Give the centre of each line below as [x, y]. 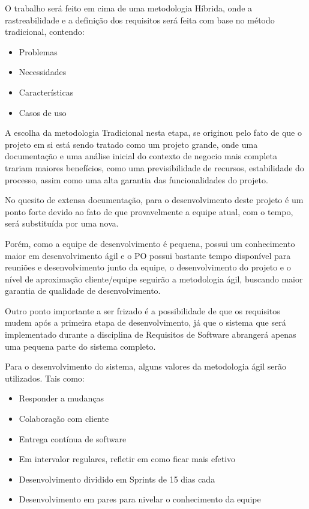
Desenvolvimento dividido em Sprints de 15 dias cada [117, 479]
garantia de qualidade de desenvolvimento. [83, 291]
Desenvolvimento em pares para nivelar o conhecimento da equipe [140, 499]
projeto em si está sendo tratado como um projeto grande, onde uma [131, 144]
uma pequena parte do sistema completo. [80, 346]
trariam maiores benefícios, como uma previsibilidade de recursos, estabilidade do [154, 167]
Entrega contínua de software [73, 438]
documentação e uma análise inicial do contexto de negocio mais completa [141, 156]
